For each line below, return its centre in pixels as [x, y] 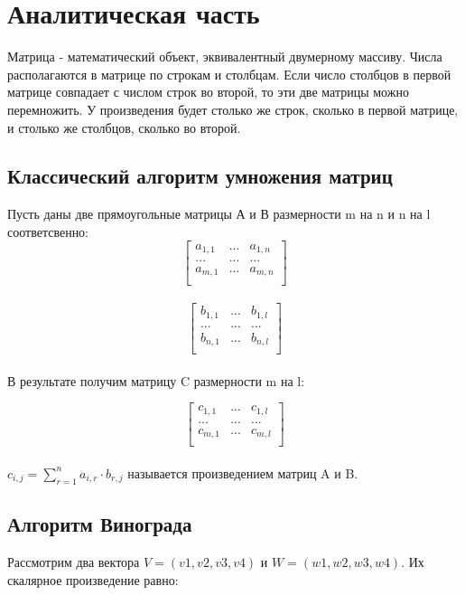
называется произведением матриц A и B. [243, 472]
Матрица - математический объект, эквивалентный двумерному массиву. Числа [225, 57]
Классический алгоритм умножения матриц [200, 176]
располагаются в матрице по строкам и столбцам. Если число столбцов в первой [229, 74]
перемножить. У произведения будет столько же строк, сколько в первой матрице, [233, 109]
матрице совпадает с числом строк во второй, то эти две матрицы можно [208, 92]
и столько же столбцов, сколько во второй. [124, 127]
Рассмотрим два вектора [74, 561]
